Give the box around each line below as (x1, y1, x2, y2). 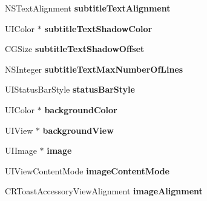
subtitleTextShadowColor (44, 22, 153, 35)
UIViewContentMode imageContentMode (5, 164, 169, 177)
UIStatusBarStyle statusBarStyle (5, 83, 135, 96)
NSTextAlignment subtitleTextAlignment (5, 2, 171, 14)
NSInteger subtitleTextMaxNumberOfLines (5, 62, 183, 75)
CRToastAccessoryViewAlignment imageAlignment (5, 185, 203, 197)
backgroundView (42, 124, 114, 136)
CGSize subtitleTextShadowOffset (5, 42, 145, 55)
